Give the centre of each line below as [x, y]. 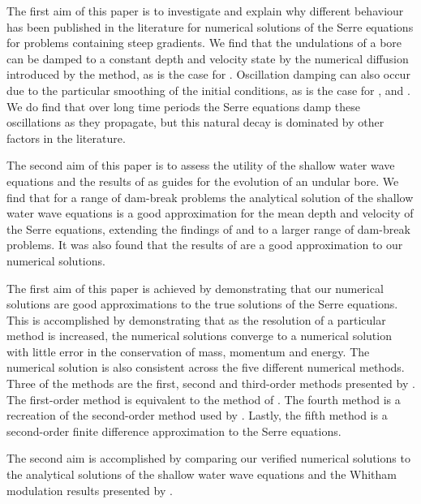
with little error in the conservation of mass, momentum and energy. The [188, 351]
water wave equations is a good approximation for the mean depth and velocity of [210, 213]
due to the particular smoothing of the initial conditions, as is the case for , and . [208, 90]
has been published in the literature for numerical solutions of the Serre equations [210, 26]
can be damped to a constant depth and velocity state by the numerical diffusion [208, 58]
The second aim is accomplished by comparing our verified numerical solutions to [208, 458]
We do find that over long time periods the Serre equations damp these [183, 106]
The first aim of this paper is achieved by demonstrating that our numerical [195, 288]
